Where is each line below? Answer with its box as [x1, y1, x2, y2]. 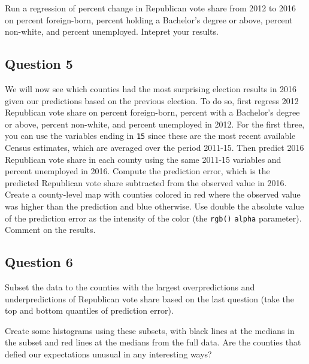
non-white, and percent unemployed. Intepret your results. [5, 25, 219, 38]
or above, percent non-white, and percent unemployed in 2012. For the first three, [5, 117, 305, 130]
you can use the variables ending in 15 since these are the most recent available [5, 129, 296, 142]
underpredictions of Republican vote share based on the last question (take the [5, 292, 294, 305]
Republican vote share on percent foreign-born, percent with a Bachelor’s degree [5, 106, 300, 119]
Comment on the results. [5, 223, 96, 236]
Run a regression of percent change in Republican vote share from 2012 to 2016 [5, 2, 296, 14]
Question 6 [5, 253, 73, 271]
